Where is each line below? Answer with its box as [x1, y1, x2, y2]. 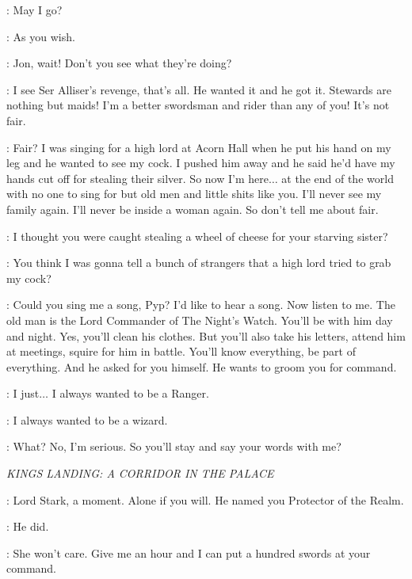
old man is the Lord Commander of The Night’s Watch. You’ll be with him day [6, 311, 393, 328]
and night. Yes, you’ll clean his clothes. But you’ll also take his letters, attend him [6, 327, 406, 344]
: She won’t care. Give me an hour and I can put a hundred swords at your [6, 544, 371, 561]
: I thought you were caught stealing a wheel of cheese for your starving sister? [6, 227, 388, 244]
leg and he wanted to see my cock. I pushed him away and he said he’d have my [6, 154, 395, 171]
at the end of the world [281, 170, 394, 186]
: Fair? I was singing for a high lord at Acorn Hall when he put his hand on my [6, 139, 391, 155]
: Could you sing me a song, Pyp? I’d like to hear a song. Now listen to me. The [6, 296, 395, 313]
